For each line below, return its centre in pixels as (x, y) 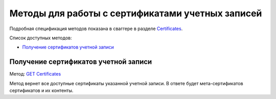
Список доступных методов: (41, 38)
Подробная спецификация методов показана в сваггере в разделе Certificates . (96, 29)
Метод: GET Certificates (35, 74)
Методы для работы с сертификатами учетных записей (136, 13)
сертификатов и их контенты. (41, 91)
